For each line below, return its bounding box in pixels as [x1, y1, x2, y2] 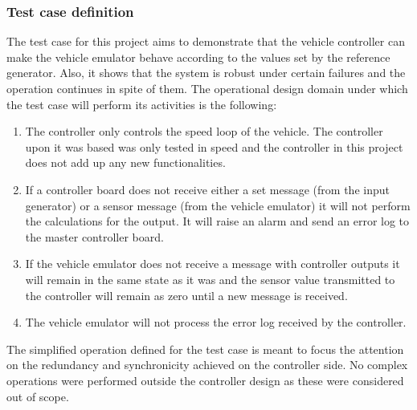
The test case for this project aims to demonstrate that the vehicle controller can [6, 33, 405, 50]
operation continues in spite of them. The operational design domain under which [6, 80, 408, 96]
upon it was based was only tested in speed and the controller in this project [25, 138, 403, 155]
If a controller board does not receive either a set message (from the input [25, 181, 390, 197]
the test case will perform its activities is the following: [6, 95, 277, 112]
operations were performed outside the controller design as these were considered [6, 371, 404, 388]
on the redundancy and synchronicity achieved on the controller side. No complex [6, 356, 408, 373]
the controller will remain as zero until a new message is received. [25, 286, 348, 303]
